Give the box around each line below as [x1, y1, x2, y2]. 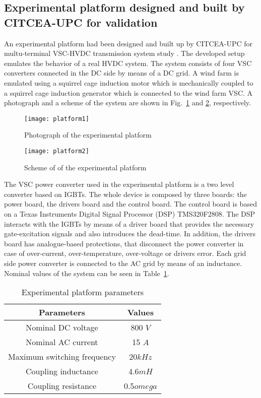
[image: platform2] [24, 148, 89, 155]
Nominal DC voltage [26, 321, 98, 334]
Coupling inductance [25, 365, 98, 377]
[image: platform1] [24, 115, 89, 122]
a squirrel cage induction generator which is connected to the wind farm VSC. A [4, 87, 253, 98]
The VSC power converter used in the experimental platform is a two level [4, 179, 234, 189]
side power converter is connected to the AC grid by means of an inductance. [4, 258, 242, 268]
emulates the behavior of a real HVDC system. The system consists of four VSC [4, 57, 252, 68]
